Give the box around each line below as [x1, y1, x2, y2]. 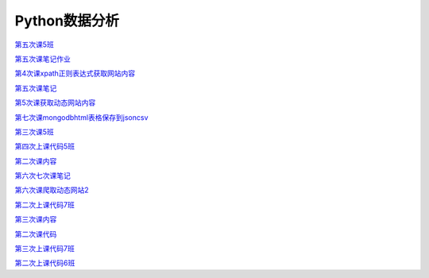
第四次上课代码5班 [14, 141, 75, 151]
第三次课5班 [14, 127, 55, 137]
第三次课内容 [14, 214, 57, 224]
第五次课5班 [14, 40, 55, 49]
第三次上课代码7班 [14, 244, 75, 253]
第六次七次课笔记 [14, 171, 71, 180]
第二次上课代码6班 [14, 258, 75, 268]
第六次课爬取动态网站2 [14, 185, 89, 195]
